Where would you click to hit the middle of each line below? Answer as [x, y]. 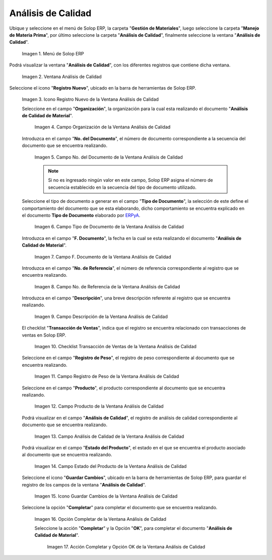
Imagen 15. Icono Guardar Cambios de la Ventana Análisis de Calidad [106, 496]
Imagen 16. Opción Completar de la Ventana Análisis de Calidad [100, 519]
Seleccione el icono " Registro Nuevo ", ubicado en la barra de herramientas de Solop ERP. [103, 88]
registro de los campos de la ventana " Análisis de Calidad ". [84, 485]
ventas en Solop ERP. [44, 335]
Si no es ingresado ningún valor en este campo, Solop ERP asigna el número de [131, 180]
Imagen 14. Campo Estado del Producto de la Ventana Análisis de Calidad [111, 466]
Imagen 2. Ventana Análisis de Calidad [62, 76]
